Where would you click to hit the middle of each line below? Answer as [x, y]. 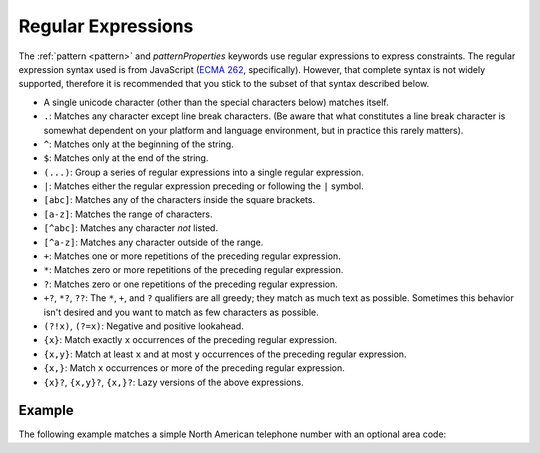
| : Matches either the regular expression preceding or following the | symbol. [203, 186]
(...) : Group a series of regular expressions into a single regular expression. [203, 172]
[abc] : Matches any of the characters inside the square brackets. [179, 200]
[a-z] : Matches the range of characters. [128, 214]
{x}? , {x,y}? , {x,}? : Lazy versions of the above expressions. [173, 382]
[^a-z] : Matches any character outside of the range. [153, 242]
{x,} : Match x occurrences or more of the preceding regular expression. [194, 368]
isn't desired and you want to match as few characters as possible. [181, 312]
